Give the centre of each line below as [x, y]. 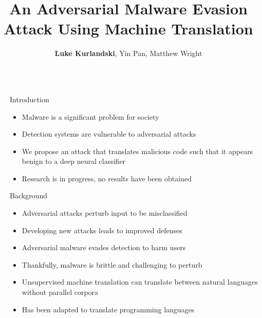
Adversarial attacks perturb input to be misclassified [105, 213]
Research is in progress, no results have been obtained [107, 178]
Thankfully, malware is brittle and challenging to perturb [112, 264]
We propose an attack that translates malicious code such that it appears [137, 151]
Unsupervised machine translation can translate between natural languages [140, 282]
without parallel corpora [60, 292]
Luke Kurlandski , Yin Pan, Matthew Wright [128, 53]
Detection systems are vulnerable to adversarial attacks [109, 134]
